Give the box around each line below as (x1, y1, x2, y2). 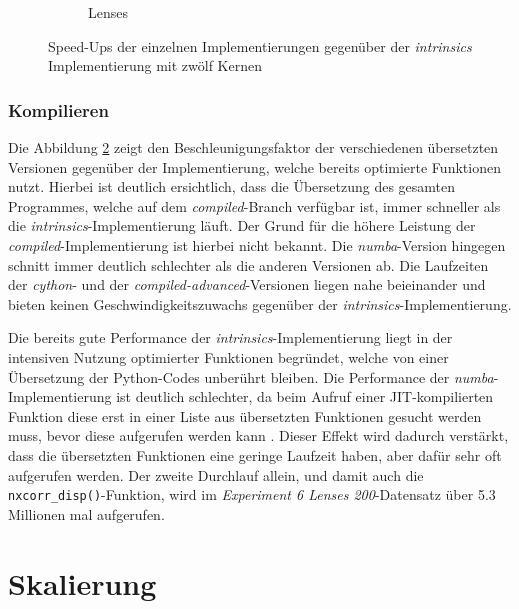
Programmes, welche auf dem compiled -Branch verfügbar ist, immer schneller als (8, 195, 501, 216)
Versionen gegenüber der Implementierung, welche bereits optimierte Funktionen (8, 156, 501, 177)
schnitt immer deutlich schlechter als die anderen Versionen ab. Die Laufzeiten (8, 254, 489, 275)
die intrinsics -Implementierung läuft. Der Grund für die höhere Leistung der (8, 215, 476, 236)
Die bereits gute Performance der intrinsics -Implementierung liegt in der (8, 327, 453, 348)
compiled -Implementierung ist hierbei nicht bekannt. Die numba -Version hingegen (8, 234, 506, 255)
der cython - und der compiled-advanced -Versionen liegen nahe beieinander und (8, 274, 486, 295)
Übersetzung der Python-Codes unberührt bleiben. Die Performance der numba (8, 366, 494, 387)
